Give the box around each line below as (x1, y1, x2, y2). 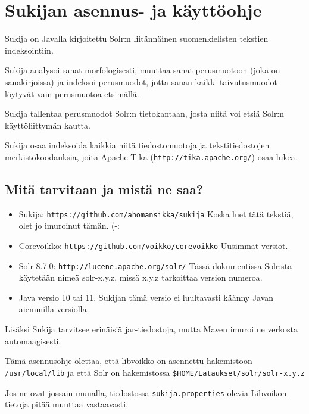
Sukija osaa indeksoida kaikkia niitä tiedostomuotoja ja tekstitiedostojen (5, 139, 270, 151)
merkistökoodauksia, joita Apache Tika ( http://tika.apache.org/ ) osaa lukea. (5, 150, 298, 163)
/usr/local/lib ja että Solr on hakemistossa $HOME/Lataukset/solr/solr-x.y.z (5, 366, 305, 378)
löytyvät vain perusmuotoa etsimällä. (5, 87, 139, 99)
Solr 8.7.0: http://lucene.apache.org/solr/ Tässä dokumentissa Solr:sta (18, 259, 292, 272)
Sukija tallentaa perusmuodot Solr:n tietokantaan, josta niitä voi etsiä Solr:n (5, 107, 285, 120)
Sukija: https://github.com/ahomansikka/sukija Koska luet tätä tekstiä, (18, 207, 294, 220)
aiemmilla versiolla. (18, 303, 89, 315)
